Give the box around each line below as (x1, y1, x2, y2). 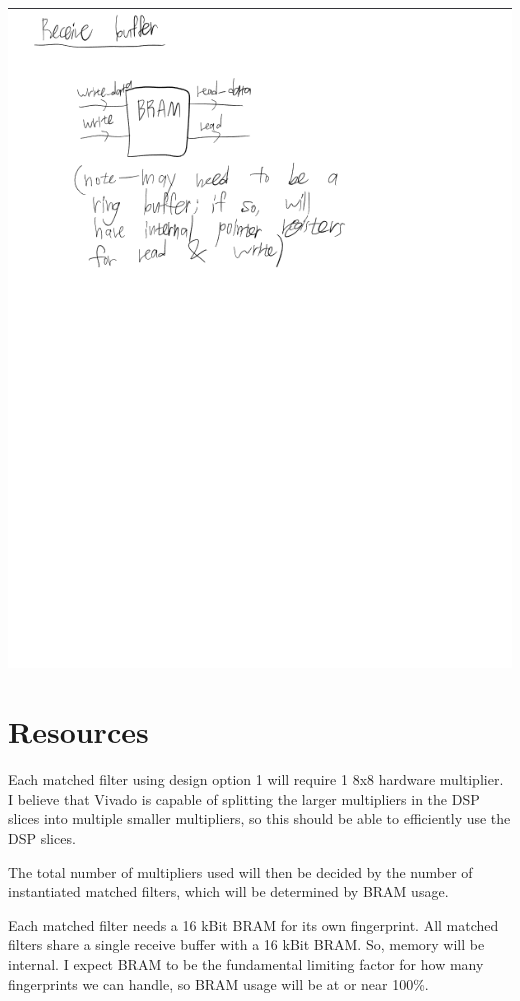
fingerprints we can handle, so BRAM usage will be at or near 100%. (8, 973, 429, 994)
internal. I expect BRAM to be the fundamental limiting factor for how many (8, 953, 484, 974)
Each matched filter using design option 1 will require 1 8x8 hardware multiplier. (8, 769, 504, 790)
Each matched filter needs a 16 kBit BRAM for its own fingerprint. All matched (8, 914, 499, 935)
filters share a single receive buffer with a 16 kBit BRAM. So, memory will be (8, 934, 485, 955)
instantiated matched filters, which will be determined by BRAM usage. (8, 881, 449, 902)
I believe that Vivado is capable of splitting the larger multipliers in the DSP (8, 788, 480, 809)
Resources (8, 711, 149, 752)
